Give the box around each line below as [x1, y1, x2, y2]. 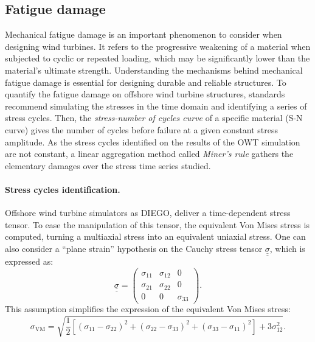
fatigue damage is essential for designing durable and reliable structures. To [5, 75, 286, 88]
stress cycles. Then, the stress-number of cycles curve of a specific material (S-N [5, 111, 303, 124]
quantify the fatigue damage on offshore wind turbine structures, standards [5, 88, 285, 100]
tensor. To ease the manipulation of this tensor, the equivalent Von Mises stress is [5, 218, 310, 231]
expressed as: [5, 255, 54, 268]
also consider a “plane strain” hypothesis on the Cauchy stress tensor [5, 242, 263, 254]
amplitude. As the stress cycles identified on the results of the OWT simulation [5, 135, 300, 148]
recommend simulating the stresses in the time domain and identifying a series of [5, 99, 307, 112]
